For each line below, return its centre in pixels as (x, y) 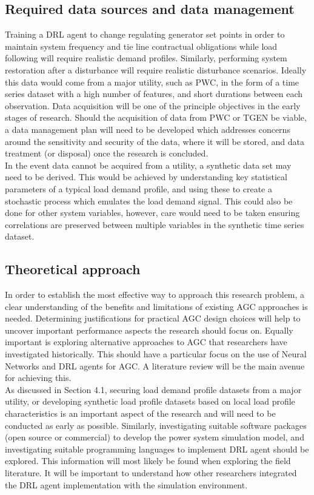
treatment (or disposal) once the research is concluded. (107, 153)
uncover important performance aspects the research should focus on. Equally (149, 330)
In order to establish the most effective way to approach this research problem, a (155, 295)
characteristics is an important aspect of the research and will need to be (140, 413)
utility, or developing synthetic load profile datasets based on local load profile (150, 401)
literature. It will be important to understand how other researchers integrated (151, 473)
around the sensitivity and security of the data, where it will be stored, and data (155, 141)
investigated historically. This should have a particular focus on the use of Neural (156, 354)
